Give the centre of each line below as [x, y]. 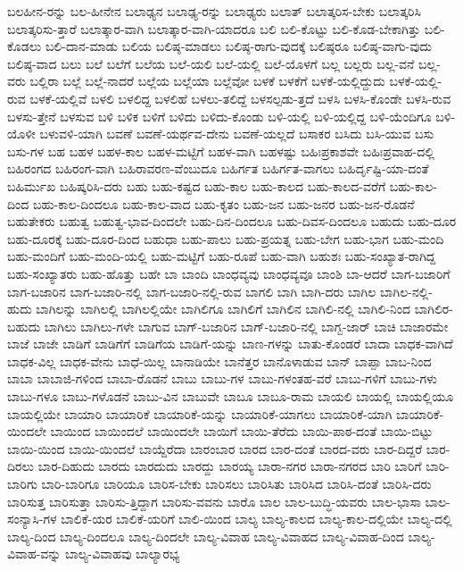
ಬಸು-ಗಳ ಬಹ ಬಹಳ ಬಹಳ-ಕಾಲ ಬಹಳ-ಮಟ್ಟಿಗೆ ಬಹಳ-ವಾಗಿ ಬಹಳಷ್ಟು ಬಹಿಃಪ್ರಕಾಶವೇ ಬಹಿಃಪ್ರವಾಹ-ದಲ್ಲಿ [221, 151]
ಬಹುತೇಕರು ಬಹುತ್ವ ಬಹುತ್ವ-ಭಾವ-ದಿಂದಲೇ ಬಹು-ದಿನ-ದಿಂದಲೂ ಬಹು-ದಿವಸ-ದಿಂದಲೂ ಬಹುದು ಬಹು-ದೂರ [232, 221]
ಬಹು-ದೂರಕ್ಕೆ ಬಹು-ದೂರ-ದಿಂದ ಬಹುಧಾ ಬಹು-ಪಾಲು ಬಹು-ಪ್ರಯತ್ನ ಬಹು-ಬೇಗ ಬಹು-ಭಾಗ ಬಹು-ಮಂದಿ [226, 238]
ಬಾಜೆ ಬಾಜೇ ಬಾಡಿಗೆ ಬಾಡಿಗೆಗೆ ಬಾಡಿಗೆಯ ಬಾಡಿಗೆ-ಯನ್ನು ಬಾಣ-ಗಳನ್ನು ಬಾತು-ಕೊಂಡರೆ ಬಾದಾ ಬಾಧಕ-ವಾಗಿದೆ [230, 344]
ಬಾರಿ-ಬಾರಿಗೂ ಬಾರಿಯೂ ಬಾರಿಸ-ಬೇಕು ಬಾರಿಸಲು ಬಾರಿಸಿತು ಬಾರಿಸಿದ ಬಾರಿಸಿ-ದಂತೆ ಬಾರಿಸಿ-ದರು [236, 484]
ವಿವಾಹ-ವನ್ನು [34, 554]
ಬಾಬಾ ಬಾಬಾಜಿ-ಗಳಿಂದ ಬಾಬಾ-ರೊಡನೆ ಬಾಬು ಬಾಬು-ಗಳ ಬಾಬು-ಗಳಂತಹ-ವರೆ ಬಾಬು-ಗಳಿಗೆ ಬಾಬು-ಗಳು [223, 378]
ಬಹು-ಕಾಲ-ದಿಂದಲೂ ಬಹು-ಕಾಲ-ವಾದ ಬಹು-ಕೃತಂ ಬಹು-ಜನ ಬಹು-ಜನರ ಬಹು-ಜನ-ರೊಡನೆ [223, 203]
